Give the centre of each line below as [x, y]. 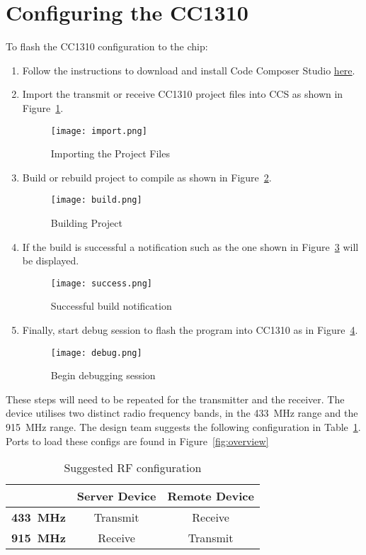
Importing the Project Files [110, 153]
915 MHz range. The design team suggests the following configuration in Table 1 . [183, 427]
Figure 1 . [43, 107]
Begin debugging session [103, 375]
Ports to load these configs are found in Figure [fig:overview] [137, 441]
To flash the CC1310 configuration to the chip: [107, 46]
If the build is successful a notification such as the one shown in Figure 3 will [190, 246]
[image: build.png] [96, 200]
